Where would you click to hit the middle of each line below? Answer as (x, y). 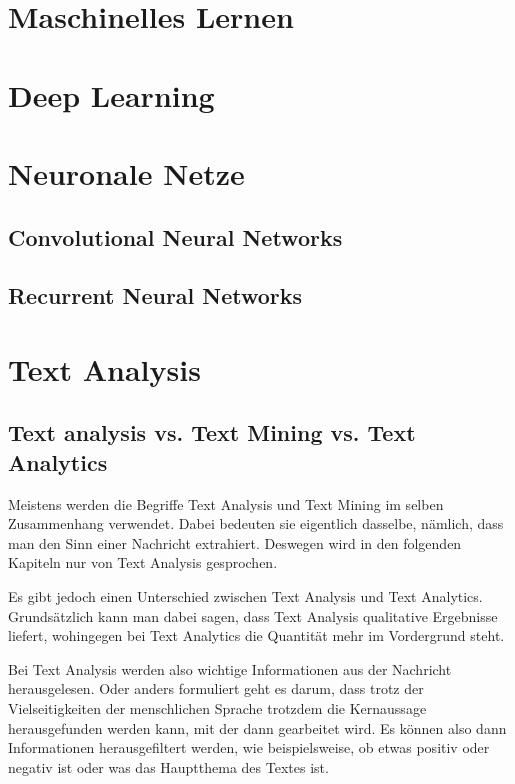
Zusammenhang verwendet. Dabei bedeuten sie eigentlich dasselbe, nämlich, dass (256, 523)
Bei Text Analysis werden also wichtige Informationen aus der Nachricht (230, 668)
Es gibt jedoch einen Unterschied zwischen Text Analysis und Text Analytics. (245, 596)
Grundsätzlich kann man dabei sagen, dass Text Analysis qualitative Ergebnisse (253, 615)
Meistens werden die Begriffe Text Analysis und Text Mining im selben (226, 503)
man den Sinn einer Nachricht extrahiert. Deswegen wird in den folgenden (235, 542)
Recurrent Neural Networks (155, 295)
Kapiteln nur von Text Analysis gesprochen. (143, 562)
